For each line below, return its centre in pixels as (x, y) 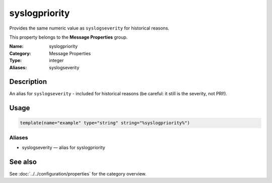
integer (56, 61)
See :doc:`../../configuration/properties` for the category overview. (78, 174)
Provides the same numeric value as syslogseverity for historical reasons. (89, 28)
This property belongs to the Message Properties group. (69, 37)
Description (28, 82)
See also (23, 162)
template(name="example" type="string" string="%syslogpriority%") (105, 123)
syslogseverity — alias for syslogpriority (63, 147)
